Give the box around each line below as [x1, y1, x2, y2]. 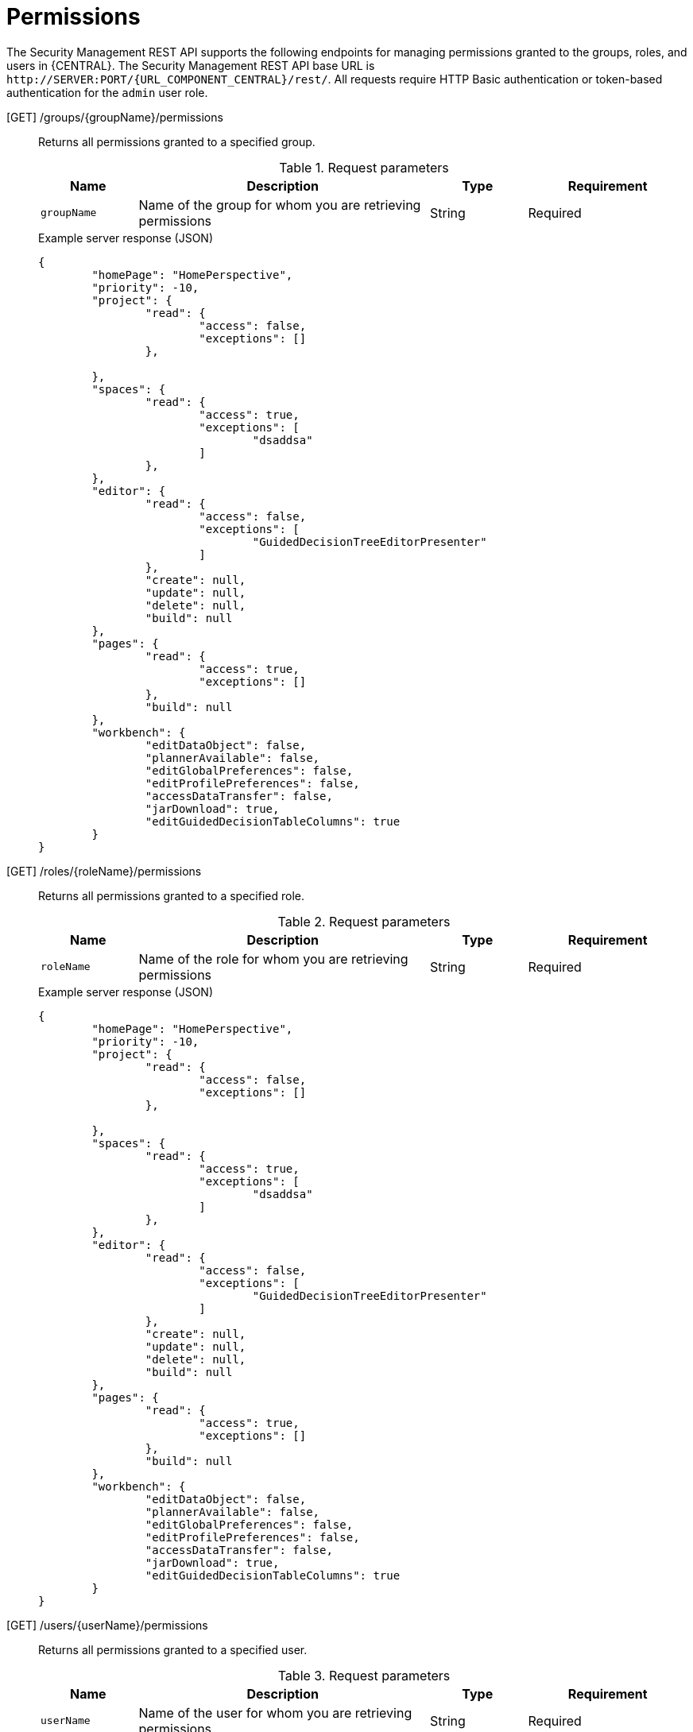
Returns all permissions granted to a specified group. [38, 134, 316, 149]
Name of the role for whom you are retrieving [138, 950, 408, 967]
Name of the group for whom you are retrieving [138, 196, 421, 213]
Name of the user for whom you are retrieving [138, 1704, 412, 1721]
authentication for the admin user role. [6, 85, 208, 99]
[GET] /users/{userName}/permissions [6, 1618, 208, 1632]
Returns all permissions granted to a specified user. [38, 1642, 308, 1657]
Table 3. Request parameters [277, 1667, 451, 1684]
